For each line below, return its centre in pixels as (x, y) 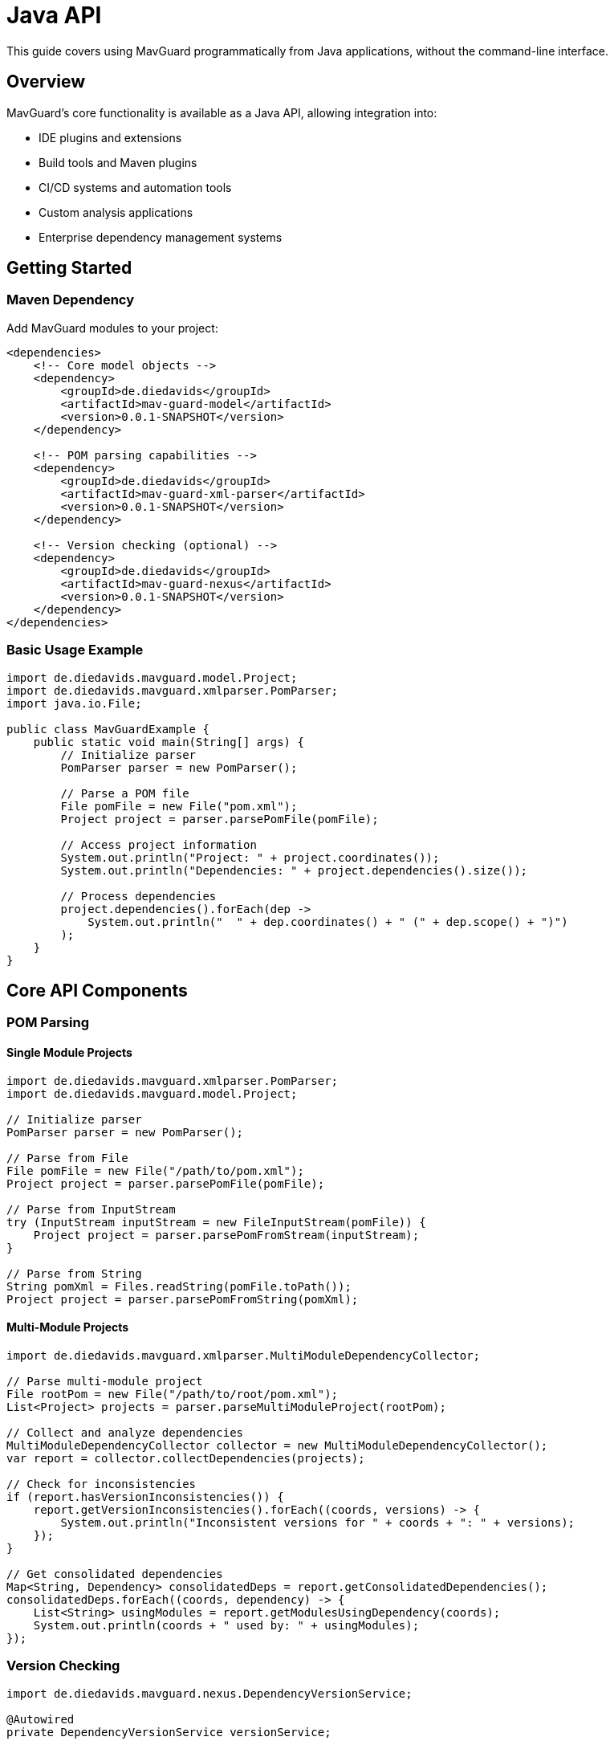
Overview (46, 82)
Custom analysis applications (116, 212)
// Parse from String (74, 1273)
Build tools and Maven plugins (118, 162)
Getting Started (69, 268)
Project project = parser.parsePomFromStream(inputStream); (226, 1235)
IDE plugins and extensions (110, 137)
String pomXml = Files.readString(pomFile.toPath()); (179, 1286)
